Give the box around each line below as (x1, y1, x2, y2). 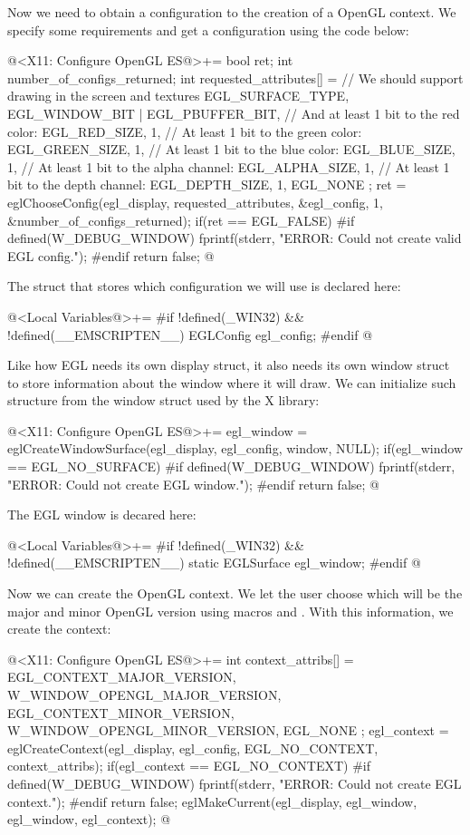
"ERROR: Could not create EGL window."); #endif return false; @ (7, 474, 379, 493)
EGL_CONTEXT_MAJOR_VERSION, (7, 667, 236, 686)
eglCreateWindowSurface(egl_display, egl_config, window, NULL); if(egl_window (7, 439, 464, 458)
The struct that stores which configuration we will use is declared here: (7, 277, 401, 296)
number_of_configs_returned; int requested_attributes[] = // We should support (7, 68, 464, 87)
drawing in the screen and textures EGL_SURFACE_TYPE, (7, 86, 350, 105)
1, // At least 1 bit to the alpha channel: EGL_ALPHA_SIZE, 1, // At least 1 (7, 157, 450, 176)
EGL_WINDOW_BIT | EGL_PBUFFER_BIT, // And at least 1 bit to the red (7, 103, 460, 122)
